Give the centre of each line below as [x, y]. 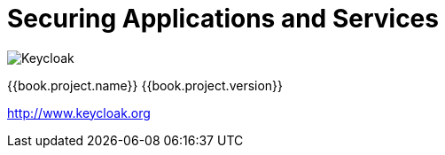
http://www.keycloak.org [79, 112]
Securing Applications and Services [223, 19]
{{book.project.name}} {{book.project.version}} [145, 85]
